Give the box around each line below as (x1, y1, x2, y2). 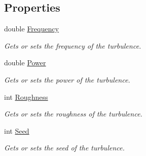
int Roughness (4, 91, 48, 102)
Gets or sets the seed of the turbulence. (4, 142, 125, 153)
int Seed (4, 125, 30, 136)
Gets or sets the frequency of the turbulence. (4, 40, 141, 51)
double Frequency (4, 23, 59, 34)
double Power (4, 57, 46, 68)
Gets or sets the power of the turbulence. (4, 74, 130, 85)
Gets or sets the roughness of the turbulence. (4, 108, 142, 119)
